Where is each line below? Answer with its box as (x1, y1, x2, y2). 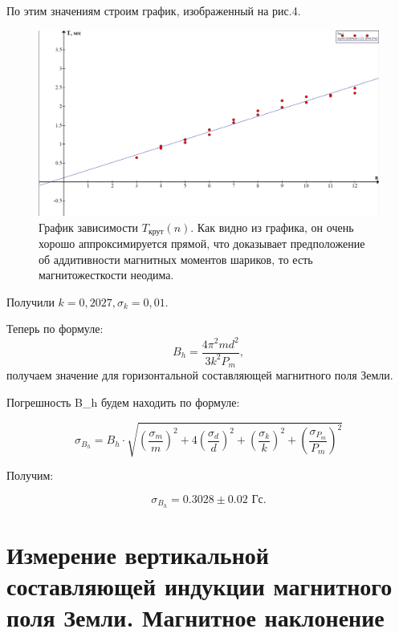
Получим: (6, 467, 54, 484)
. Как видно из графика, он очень (190, 218, 354, 235)
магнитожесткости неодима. (39, 266, 174, 283)
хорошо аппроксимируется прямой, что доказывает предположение (39, 235, 365, 252)
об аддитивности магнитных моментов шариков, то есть (39, 250, 313, 267)
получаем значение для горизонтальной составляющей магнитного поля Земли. (6, 367, 393, 383)
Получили (6, 293, 55, 310)
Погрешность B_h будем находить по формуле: (6, 394, 240, 411)
